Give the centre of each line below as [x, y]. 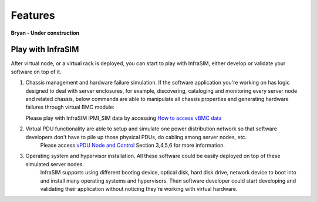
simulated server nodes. [55, 164]
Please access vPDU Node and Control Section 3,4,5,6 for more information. [133, 145]
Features [33, 15]
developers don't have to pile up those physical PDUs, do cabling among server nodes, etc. [136, 137]
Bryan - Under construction [45, 33]
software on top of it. [36, 72]
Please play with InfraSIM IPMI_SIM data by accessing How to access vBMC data [124, 118]
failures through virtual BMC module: [70, 107]
